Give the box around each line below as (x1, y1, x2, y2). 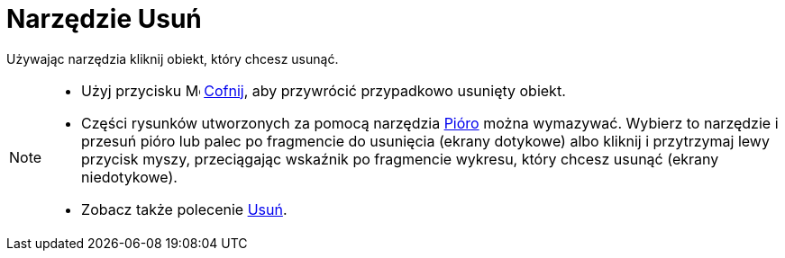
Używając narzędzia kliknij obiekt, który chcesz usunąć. (6, 50, 339, 67)
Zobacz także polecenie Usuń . (81, 200, 288, 218)
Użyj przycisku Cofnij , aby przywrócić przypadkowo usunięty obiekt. (81, 81, 566, 100)
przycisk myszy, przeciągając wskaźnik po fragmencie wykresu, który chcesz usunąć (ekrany (81, 149, 719, 168)
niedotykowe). (81, 167, 178, 186)
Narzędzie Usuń (6, 4, 202, 34)
